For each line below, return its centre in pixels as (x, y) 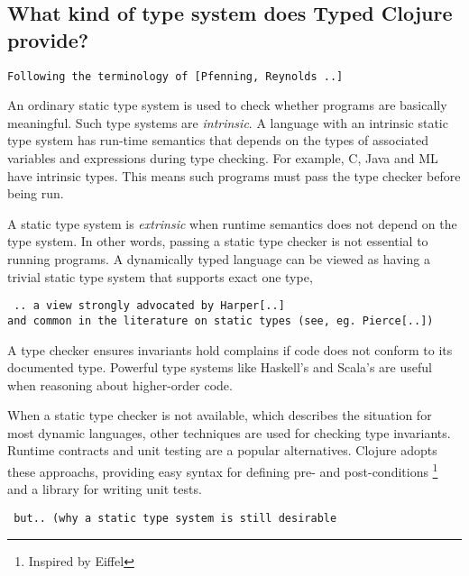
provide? (48, 39)
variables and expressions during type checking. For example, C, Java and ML (223, 158)
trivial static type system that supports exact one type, (160, 276)
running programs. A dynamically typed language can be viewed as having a (219, 259)
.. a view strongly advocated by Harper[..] (149, 306)
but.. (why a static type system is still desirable (175, 518)
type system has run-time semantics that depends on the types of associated (218, 140)
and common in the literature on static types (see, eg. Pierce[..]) (221, 320)
